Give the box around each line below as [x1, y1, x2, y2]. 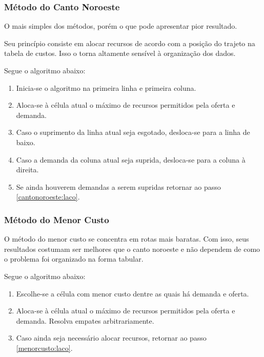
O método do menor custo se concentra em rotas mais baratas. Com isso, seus [4, 233, 249, 244]
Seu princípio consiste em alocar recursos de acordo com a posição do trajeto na [4, 37, 255, 48]
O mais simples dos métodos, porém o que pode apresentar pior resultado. [4, 21, 237, 31]
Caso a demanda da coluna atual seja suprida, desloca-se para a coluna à [16, 154, 246, 165]
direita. [16, 164, 39, 175]
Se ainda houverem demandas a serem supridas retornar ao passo [16, 181, 221, 192]
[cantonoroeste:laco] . [16, 191, 80, 202]
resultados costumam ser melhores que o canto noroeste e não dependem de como [4, 243, 260, 254]
